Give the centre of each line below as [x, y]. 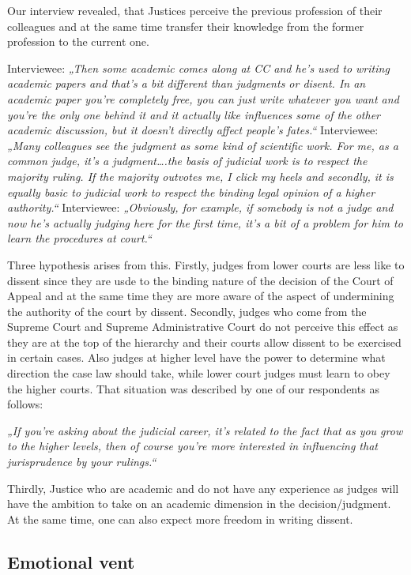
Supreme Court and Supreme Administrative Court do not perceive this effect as [203, 327]
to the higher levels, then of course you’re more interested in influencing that [192, 446]
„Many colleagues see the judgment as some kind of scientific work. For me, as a [203, 145]
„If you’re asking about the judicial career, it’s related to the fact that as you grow [205, 430]
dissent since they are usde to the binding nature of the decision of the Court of [200, 280]
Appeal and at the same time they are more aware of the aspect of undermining [201, 296]
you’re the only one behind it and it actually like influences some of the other [194, 114]
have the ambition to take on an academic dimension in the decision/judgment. [199, 504]
